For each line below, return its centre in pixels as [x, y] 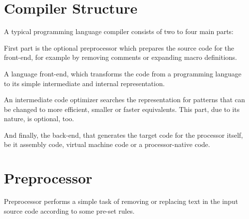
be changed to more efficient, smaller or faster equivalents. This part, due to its [122, 109]
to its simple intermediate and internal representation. [84, 83]
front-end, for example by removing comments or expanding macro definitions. [121, 57]
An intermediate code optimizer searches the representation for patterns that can [124, 100]
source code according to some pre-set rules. [69, 210]
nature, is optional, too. [39, 119]
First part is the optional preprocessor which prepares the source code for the [119, 47]
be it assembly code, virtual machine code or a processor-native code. [107, 144]
